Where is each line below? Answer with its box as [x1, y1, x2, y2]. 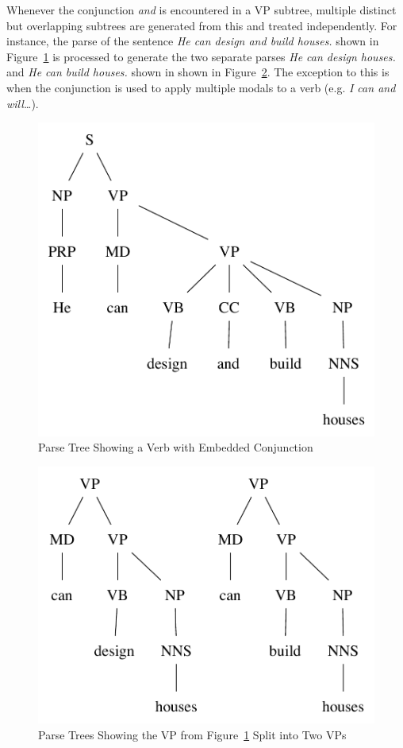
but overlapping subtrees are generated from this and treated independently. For [6, 17, 397, 33]
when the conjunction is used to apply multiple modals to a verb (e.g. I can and [6, 79, 396, 95]
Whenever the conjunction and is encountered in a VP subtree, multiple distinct [6, 2, 397, 17]
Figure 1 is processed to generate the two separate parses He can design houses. [6, 48, 396, 64]
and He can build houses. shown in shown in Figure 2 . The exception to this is [6, 64, 390, 80]
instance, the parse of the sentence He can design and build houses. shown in [6, 33, 379, 49]
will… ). [6, 95, 39, 111]
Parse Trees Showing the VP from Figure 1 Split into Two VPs [38, 726, 347, 742]
